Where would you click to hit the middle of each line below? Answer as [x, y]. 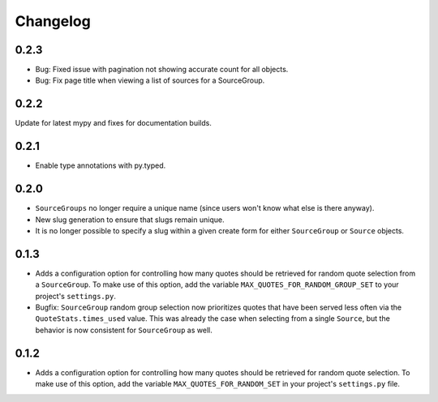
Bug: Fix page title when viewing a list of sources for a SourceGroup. [150, 80]
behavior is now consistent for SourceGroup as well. [124, 330]
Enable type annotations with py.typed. [101, 165]
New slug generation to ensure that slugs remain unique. [130, 220]
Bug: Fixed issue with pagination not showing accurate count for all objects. [162, 70]
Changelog [53, 21]
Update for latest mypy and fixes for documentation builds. [114, 123]
